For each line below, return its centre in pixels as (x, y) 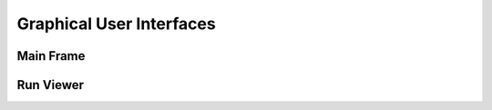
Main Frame (51, 56)
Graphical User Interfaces (116, 24)
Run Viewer (51, 85)
